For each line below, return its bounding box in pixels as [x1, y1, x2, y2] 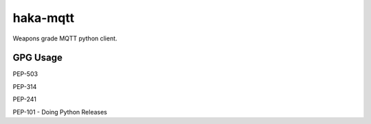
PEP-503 [12, 70, 38, 78]
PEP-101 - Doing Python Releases [12, 108, 108, 116]
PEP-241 [12, 95, 37, 103]
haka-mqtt [12, 10, 75, 25]
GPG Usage [12, 52, 63, 64]
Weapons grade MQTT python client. [12, 34, 117, 42]
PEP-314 [12, 82, 37, 90]
